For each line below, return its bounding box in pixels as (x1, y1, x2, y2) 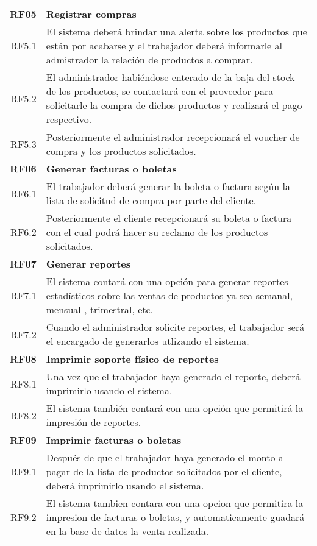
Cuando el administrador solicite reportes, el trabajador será (46, 320, 305, 334)
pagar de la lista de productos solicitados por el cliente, (46, 464, 282, 478)
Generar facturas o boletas (46, 161, 177, 175)
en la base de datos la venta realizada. (46, 524, 209, 538)
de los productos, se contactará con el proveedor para (46, 84, 274, 98)
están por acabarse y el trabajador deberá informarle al (46, 38, 282, 52)
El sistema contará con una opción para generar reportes (46, 274, 288, 288)
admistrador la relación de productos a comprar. (46, 52, 253, 66)
